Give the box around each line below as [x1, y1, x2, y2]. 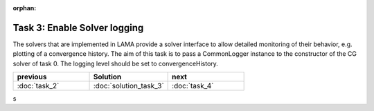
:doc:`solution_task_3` [93, 81, 164, 91]
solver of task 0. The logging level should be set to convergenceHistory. [12, 59, 218, 68]
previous [17, 72, 47, 82]
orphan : [12, 4, 37, 12]
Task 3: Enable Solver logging [12, 21, 144, 34]
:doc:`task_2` [17, 81, 60, 91]
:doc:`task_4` [172, 81, 214, 91]
